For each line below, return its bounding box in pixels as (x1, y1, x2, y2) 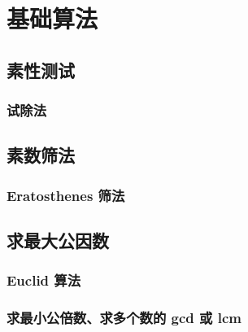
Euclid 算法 (7, 270, 81, 290)
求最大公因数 (7, 228, 109, 253)
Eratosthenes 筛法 (7, 185, 125, 205)
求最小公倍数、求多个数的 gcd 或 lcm (7, 308, 241, 328)
